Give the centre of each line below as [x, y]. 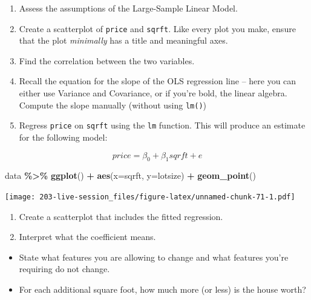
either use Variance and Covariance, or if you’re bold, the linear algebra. [153, 93]
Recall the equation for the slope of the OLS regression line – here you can [158, 81]
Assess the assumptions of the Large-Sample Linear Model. [128, 8]
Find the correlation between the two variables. [107, 60]
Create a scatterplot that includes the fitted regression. [121, 216]
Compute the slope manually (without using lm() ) [113, 105]
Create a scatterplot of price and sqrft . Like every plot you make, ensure [157, 28]
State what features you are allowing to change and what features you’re [154, 257]
